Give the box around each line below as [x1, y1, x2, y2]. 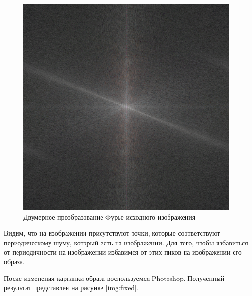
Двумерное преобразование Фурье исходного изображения [23, 211, 196, 222]
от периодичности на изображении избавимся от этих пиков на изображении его [4, 247, 242, 257]
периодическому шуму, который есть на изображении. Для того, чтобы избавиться [4, 237, 248, 247]
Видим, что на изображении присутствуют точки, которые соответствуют [4, 228, 220, 238]
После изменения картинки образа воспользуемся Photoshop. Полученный [4, 273, 225, 283]
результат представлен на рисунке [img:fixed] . [4, 282, 138, 293]
